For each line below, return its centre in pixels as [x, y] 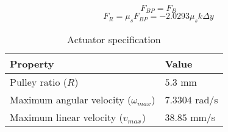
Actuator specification [114, 40]
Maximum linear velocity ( [66, 117]
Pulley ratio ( [39, 82]
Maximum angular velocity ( [71, 100]
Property [32, 64]
